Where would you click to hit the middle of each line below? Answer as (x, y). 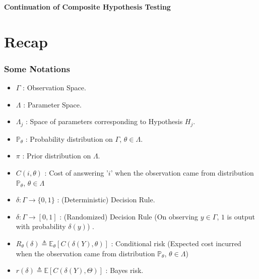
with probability (41, 226)
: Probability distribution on (69, 138)
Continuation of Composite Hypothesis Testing (87, 7)
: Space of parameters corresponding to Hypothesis (104, 121)
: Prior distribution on (57, 156)
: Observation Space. (54, 88)
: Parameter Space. (52, 104)
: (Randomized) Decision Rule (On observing (129, 216)
